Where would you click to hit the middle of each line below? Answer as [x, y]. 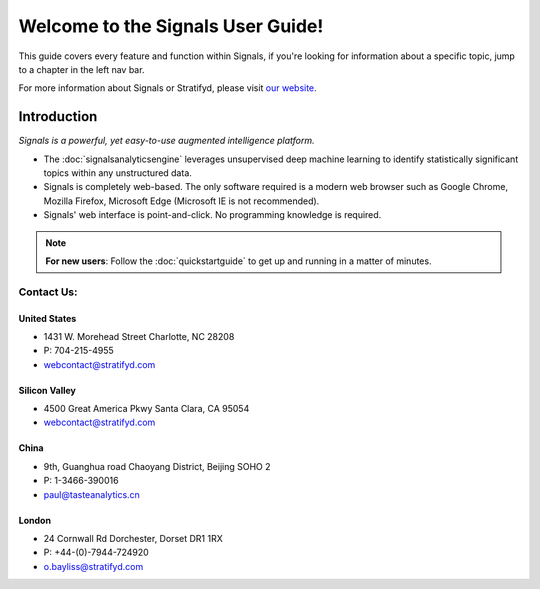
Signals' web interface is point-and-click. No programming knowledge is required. [212, 215]
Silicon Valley [47, 390]
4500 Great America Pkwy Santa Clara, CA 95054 [146, 409]
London [35, 520]
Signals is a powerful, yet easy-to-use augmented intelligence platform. [166, 141]
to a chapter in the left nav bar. [81, 69]
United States [47, 318]
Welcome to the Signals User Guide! [171, 26]
